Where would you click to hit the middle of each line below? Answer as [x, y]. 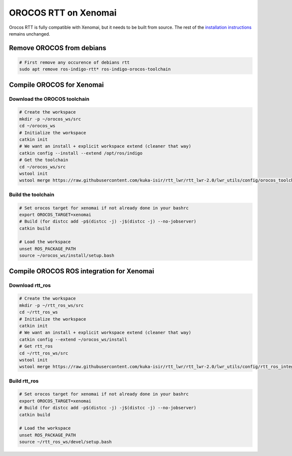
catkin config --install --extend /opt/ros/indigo [81, 153]
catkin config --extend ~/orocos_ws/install [73, 339]
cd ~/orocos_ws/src [42, 167]
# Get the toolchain [44, 160]
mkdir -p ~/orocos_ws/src [50, 119]
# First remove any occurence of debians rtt [74, 62]
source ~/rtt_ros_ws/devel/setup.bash [65, 442]
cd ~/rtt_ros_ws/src [44, 353]
